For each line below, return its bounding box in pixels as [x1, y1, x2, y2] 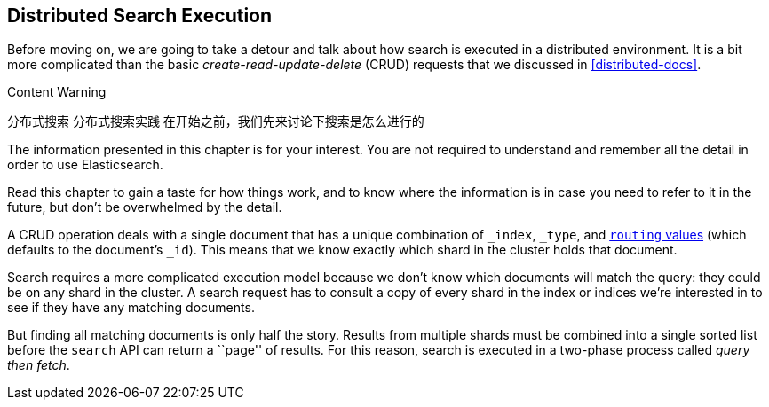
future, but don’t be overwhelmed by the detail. [7, 200, 282, 215]
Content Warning [7, 84, 107, 100]
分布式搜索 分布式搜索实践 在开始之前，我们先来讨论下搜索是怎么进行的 [7, 113, 424, 129]
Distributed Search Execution [7, 4, 273, 27]
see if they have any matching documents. [7, 300, 255, 316]
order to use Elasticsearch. [7, 157, 163, 173]
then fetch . [7, 357, 70, 373]
